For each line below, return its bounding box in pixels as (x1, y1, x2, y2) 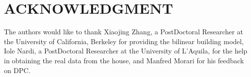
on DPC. (4, 65, 31, 75)
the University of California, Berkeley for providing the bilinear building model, (4, 36, 244, 46)
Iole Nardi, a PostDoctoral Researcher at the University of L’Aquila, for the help (4, 46, 248, 56)
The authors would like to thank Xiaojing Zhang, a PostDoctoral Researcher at (4, 26, 243, 37)
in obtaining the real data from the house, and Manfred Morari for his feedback (4, 55, 244, 65)
